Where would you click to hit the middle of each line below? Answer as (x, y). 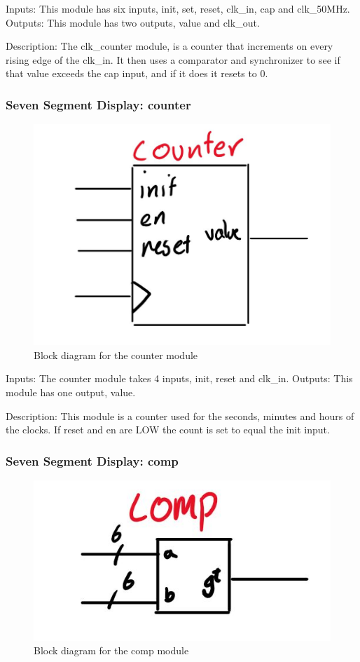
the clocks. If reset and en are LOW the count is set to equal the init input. (168, 430)
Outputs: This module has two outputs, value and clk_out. (133, 22)
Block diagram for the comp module (111, 650)
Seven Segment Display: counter (98, 104)
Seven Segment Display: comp (92, 460)
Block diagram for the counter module (116, 354)
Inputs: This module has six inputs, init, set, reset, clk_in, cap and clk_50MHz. (178, 8)
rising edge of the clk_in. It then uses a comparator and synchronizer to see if (173, 59)
